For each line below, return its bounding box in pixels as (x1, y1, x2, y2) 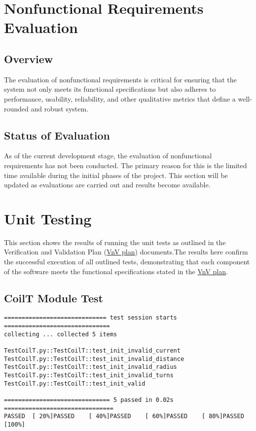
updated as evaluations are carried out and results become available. (4, 180, 211, 190)
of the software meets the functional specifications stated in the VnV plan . (4, 266, 228, 276)
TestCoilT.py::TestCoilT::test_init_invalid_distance (4, 355, 184, 362)
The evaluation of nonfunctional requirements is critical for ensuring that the (4, 74, 237, 84)
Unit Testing (4, 208, 92, 228)
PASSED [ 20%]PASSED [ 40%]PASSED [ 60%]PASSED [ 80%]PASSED (4, 413, 244, 420)
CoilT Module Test (4, 290, 103, 305)
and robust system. (31, 103, 89, 113)
